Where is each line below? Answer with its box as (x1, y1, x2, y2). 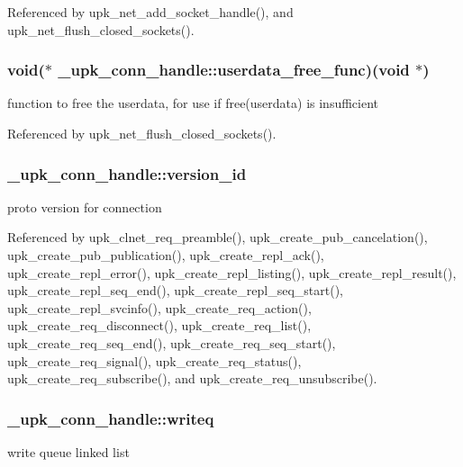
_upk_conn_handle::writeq (7, 407, 214, 429)
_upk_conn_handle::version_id (7, 162, 247, 184)
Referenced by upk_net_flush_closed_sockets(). (7, 124, 277, 142)
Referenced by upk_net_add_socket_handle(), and (7, 3, 294, 21)
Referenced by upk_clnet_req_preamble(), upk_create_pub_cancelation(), (7, 228, 428, 247)
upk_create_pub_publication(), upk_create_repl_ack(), (7, 246, 324, 264)
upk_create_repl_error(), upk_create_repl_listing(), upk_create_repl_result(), (7, 263, 457, 282)
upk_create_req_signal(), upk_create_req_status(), (7, 351, 302, 370)
